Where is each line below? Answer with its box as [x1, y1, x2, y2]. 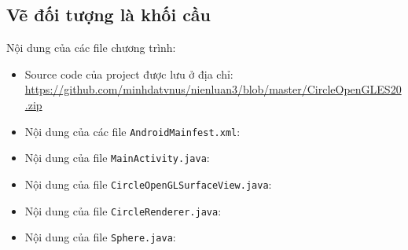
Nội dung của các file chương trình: [6, 39, 176, 56]
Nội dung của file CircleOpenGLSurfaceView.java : [24, 175, 272, 192]
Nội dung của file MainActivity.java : [24, 149, 210, 166]
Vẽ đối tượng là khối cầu [6, 2, 211, 27]
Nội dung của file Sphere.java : [24, 229, 176, 245]
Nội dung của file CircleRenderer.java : [24, 202, 222, 219]
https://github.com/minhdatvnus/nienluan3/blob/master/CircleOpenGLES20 [24, 81, 402, 97]
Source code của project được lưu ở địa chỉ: [24, 65, 233, 82]
